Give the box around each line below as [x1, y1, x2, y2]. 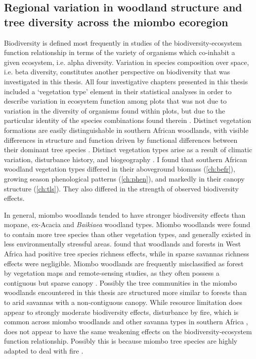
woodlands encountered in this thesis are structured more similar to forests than [4, 287, 247, 298]
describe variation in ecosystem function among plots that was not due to [4, 96, 227, 106]
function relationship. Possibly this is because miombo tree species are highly [4, 336, 238, 346]
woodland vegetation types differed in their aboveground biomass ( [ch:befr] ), [4, 164, 235, 174]
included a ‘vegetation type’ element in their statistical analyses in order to [4, 86, 232, 96]
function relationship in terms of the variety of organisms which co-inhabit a [4, 47, 235, 58]
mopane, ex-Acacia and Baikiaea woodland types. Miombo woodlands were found [4, 219, 251, 230]
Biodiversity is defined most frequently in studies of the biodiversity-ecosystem [4, 37, 242, 48]
